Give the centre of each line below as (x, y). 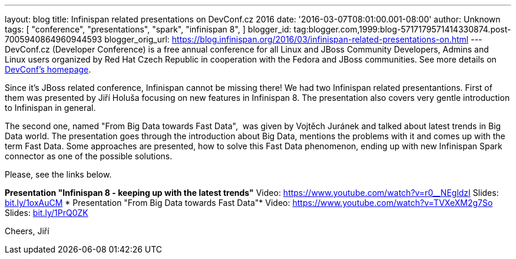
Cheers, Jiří (27, 231)
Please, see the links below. (58, 174)
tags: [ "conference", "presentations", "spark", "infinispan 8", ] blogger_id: (148, 29)
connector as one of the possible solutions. (89, 156)
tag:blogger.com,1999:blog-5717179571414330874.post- (402, 29)
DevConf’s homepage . (48, 69)
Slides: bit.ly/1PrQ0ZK (47, 213)
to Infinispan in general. (50, 108)
